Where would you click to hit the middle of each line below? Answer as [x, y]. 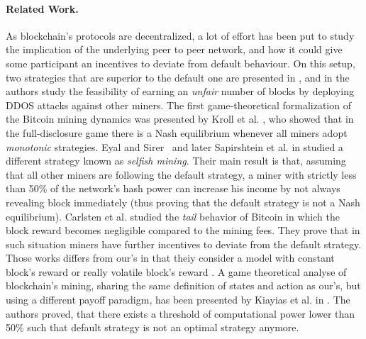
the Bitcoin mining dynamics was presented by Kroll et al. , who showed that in [180, 119]
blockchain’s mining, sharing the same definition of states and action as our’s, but [183, 285]
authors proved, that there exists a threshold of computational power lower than [181, 313]
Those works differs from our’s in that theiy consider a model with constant [170, 258]
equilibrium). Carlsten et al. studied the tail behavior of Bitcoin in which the [173, 216]
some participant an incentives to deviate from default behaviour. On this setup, [181, 63]
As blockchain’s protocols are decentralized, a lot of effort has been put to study [180, 35]
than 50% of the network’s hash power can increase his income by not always [173, 188]
